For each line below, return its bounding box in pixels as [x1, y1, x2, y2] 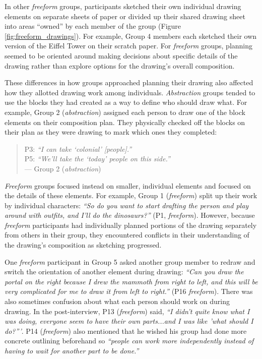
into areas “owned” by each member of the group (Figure [5, 21, 181, 31]
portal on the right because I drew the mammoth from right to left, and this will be [5, 276, 258, 286]
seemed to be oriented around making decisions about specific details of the [5, 50, 238, 61]
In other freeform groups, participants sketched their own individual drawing [5, 1, 241, 11]
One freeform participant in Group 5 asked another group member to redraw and [5, 256, 255, 267]
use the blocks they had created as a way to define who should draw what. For [5, 97, 247, 107]
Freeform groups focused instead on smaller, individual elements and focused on [5, 180, 251, 191]
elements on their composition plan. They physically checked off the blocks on [5, 116, 245, 127]
